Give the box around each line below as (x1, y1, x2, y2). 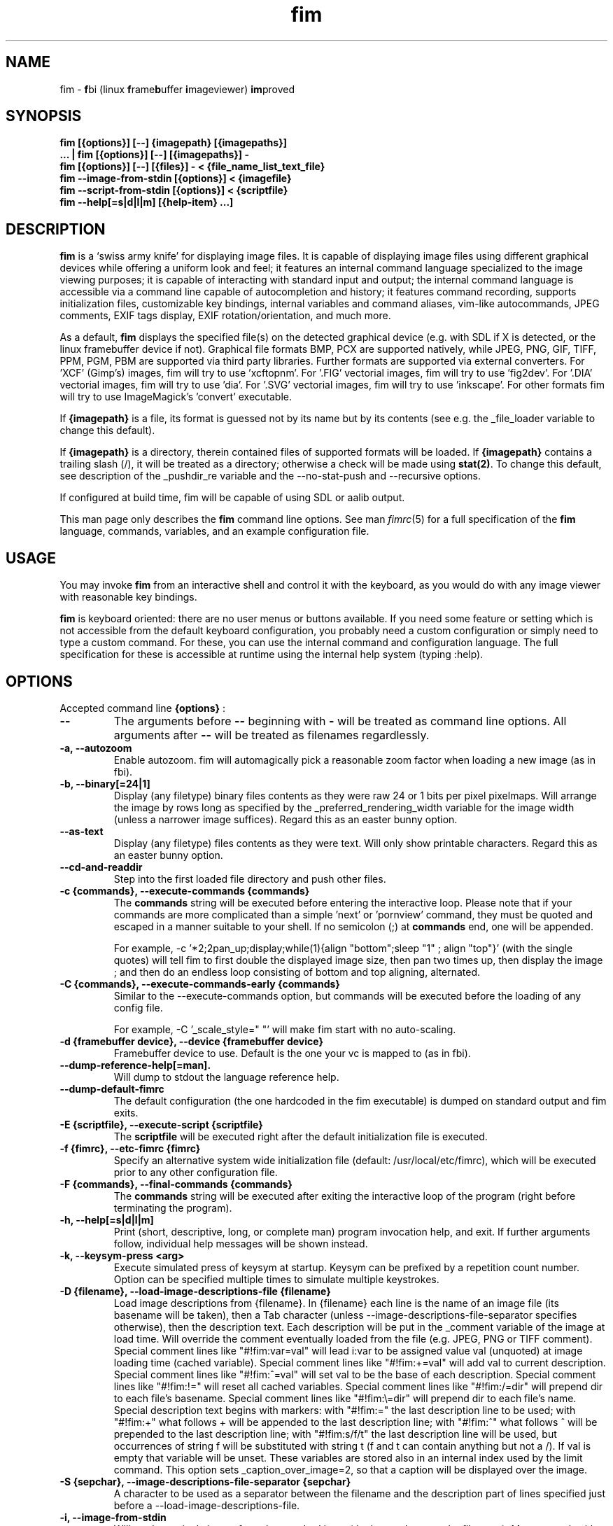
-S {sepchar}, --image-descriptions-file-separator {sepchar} (59, 1475, 351, 1487)
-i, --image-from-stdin (59, 1511, 167, 1523)
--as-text (59, 825, 104, 837)
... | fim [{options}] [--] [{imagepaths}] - (59, 148, 249, 161)
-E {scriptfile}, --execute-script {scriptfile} (59, 1118, 263, 1130)
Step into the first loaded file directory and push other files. (113, 872, 386, 885)
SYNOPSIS (6, 107, 82, 125)
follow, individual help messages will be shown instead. (113, 1237, 368, 1249)
